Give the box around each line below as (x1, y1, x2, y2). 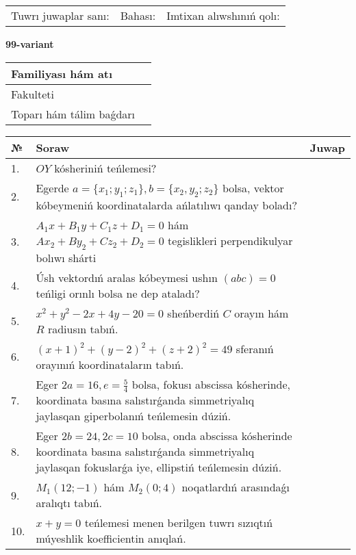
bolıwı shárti (36, 249, 97, 266)
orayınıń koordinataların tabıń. (36, 356, 184, 372)
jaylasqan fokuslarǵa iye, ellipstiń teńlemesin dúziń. (36, 459, 282, 476)
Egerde (36, 179, 69, 196)
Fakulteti (11, 86, 54, 102)
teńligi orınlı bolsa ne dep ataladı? (36, 285, 200, 301)
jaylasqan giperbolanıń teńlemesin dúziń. (36, 408, 231, 424)
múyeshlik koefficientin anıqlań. (36, 530, 186, 547)
